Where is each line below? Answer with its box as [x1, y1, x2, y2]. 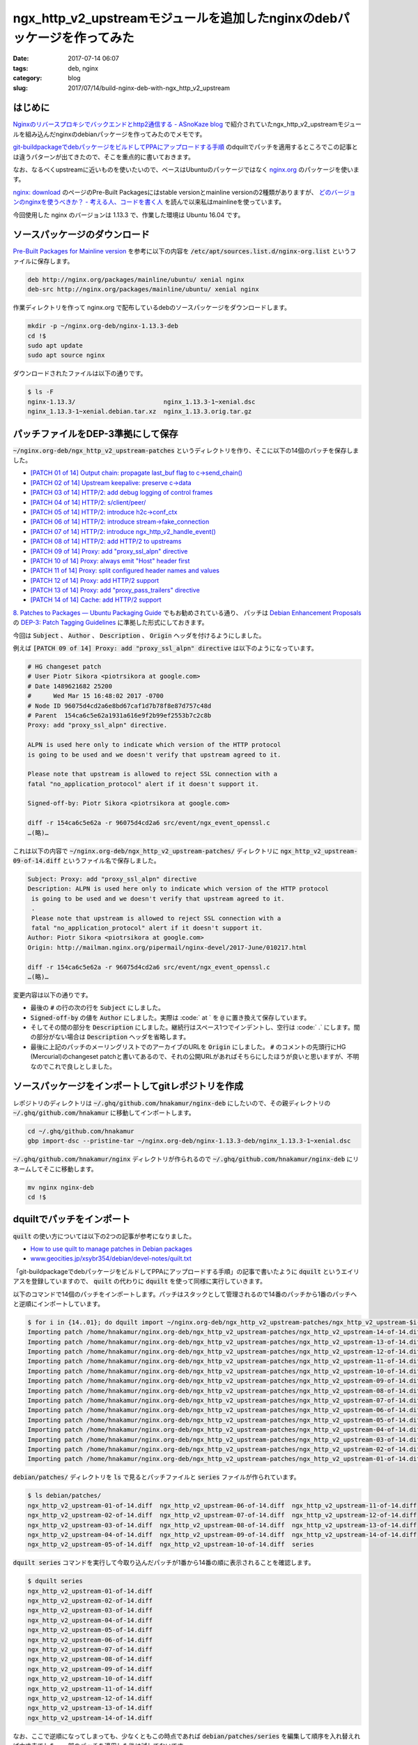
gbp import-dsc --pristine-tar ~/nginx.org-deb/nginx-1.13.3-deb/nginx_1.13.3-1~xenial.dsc [27, 1137, 351, 1145]
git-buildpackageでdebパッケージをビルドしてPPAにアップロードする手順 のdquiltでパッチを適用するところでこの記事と [13, 143, 358, 151]
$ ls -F [27, 388, 54, 396]
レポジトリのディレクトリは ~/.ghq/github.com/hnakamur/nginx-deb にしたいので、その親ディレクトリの [13, 1099, 331, 1107]
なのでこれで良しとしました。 [30, 1062, 116, 1071]
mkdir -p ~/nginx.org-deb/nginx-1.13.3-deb [27, 322, 179, 330]
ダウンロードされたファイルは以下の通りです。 [13, 369, 147, 378]
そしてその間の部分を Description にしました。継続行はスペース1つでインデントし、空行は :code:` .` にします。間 [30, 1023, 360, 1032]
